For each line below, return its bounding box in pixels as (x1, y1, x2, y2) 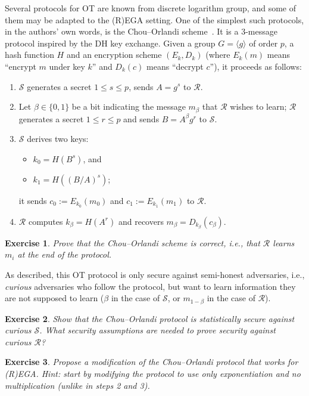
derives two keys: (27, 132, 89, 145)
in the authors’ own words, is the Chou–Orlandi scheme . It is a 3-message (5, 25, 277, 38)
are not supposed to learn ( (5, 292, 104, 304)
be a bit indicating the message (71, 100, 186, 113)
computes (28, 215, 63, 227)
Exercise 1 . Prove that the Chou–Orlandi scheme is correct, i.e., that (5, 236, 260, 249)
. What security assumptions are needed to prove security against (39, 324, 276, 336)
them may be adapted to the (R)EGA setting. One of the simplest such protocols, (5, 13, 304, 26)
